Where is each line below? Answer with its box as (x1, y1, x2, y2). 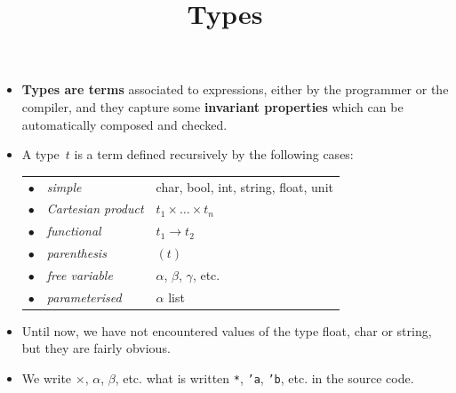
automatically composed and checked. (21, 115, 228, 133)
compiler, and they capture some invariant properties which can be (21, 97, 404, 116)
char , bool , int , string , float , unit (156, 177, 333, 196)
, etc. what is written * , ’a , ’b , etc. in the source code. (115, 369, 414, 387)
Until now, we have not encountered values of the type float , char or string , (21, 321, 432, 340)
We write (21, 369, 72, 387)
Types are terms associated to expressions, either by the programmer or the (21, 80, 449, 99)
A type (21, 145, 60, 164)
